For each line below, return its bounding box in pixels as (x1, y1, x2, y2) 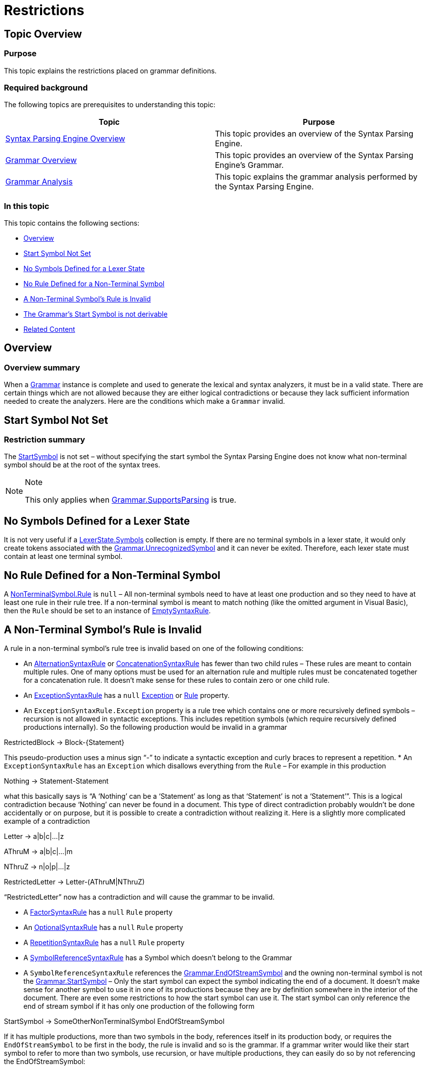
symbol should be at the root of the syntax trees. (4, 461, 160, 469)
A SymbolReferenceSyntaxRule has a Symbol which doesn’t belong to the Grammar (23, 953, 292, 962)
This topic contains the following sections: (4, 219, 140, 228)
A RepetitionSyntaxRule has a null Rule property (23, 938, 185, 947)
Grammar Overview (5, 155, 77, 165)
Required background (4, 82, 88, 93)
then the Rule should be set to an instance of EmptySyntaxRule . (4, 606, 211, 615)
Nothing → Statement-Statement (4, 777, 109, 786)
